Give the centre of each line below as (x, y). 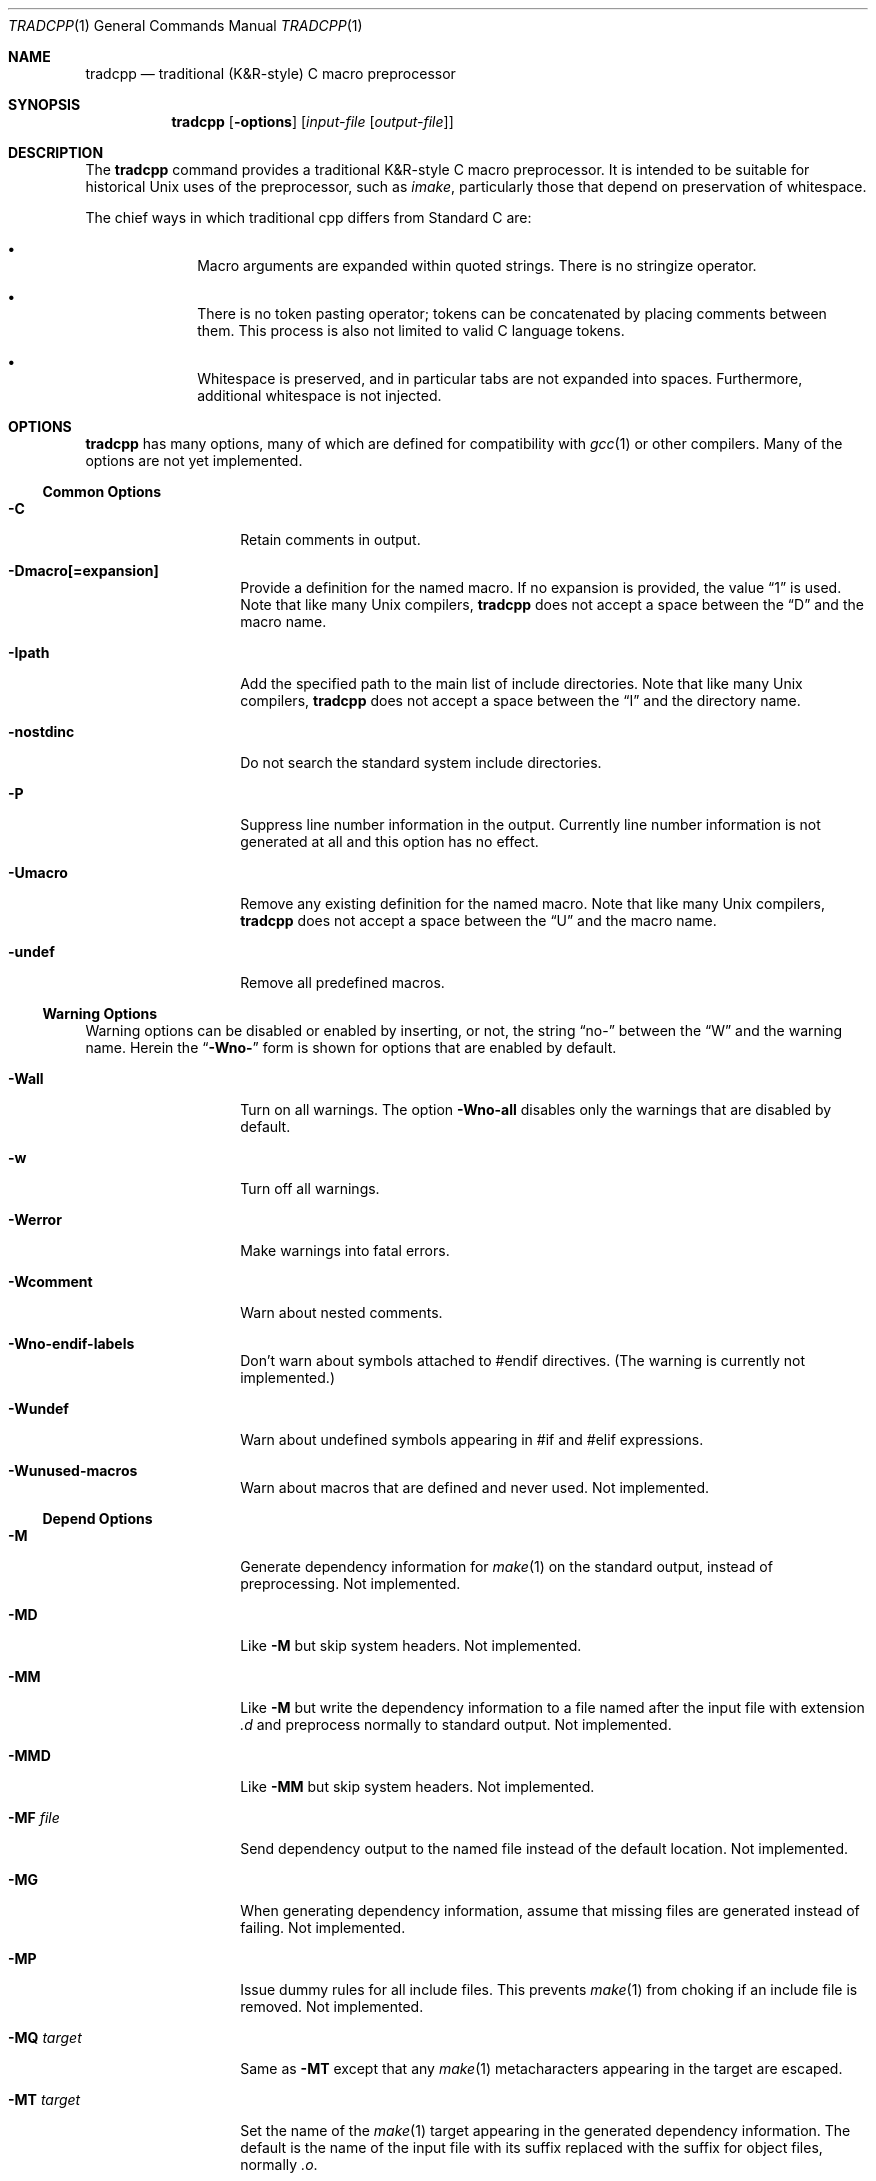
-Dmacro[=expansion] (83, 570)
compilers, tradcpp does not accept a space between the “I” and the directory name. (520, 700)
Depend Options (97, 1518)
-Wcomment (50, 1281)
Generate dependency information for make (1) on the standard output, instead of (506, 1566)
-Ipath (29, 652)
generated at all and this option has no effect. (389, 841)
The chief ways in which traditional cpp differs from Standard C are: (308, 217)
